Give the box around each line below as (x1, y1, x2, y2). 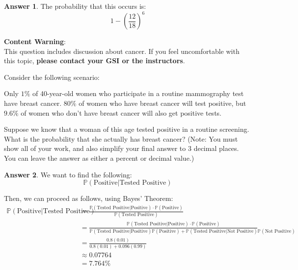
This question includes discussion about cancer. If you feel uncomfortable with (4, 46, 240, 56)
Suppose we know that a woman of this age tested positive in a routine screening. (4, 124, 249, 134)
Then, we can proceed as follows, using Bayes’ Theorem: (4, 193, 173, 203)
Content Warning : (4, 36, 66, 47)
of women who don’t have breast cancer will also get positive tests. (21, 107, 221, 118)
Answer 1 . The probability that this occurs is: (4, 1, 146, 11)
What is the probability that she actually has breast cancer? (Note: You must (4, 133, 238, 144)
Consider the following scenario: (4, 72, 100, 82)
